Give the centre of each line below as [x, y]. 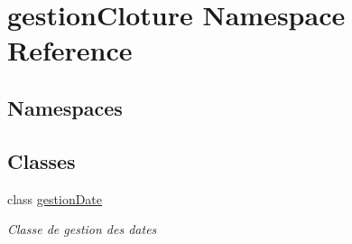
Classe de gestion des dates [82, 229]
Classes [42, 160]
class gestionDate [55, 198]
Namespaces [65, 107]
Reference [70, 50]
